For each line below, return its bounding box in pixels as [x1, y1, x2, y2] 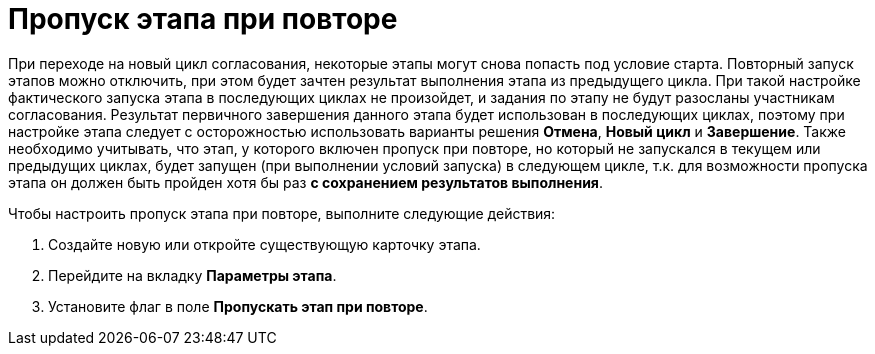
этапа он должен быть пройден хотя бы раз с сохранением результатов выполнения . [8, 173, 603, 191]
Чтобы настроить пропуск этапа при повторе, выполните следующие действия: [8, 204, 556, 222]
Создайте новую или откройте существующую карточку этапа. [48, 235, 481, 253]
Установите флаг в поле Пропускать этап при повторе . [48, 297, 428, 315]
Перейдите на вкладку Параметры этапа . [48, 266, 337, 284]
